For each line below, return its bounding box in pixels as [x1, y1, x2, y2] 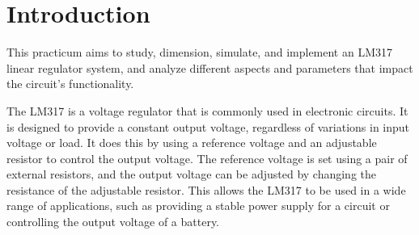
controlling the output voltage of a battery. [6, 213, 220, 230]
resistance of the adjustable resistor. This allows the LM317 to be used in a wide [6, 181, 406, 198]
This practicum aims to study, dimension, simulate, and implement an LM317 [6, 44, 393, 61]
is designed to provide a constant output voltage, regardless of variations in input [6, 118, 410, 135]
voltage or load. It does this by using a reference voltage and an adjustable [6, 134, 377, 151]
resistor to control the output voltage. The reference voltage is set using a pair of [6, 149, 408, 166]
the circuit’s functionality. [6, 75, 134, 92]
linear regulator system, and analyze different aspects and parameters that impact [6, 59, 413, 76]
